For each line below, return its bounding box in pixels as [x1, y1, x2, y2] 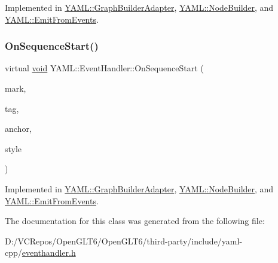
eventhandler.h [22, 246, 76, 259]
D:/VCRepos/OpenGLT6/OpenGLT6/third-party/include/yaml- [5, 234, 243, 247]
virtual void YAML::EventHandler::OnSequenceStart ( [5, 62, 204, 74]
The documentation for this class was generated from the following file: [5, 214, 265, 227]
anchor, [5, 122, 32, 135]
